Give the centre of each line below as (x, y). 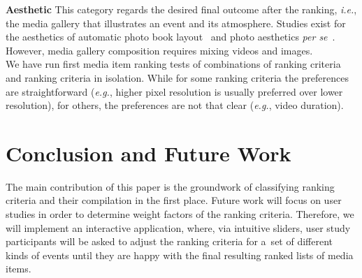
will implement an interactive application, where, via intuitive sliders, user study (178, 227)
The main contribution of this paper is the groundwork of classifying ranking (170, 186)
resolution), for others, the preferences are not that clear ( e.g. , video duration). (175, 105)
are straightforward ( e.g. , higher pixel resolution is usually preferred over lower (174, 91)
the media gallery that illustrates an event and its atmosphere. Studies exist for (176, 23)
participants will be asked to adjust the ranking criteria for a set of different (169, 241)
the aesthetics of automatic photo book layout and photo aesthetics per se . (171, 37)
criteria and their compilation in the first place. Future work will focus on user (174, 200)
